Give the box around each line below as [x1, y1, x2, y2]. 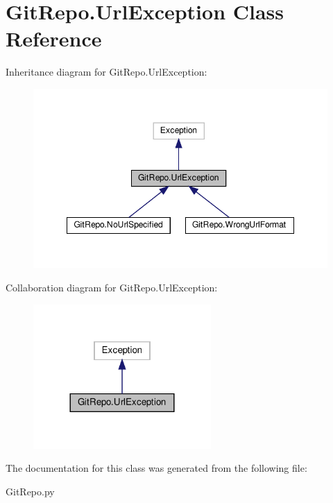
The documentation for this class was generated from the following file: [6, 461, 307, 475]
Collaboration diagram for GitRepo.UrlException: [6, 280, 218, 294]
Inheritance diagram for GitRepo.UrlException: [6, 65, 207, 79]
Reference [6, 24, 102, 53]
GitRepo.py [6, 484, 55, 498]
